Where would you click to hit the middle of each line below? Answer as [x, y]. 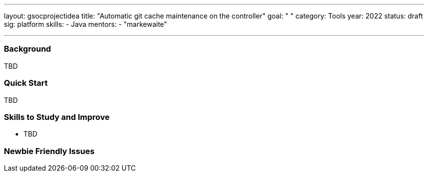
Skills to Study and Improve [57, 117]
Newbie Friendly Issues [49, 151]
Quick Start [26, 83]
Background [28, 49]
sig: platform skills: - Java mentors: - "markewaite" [86, 24]
